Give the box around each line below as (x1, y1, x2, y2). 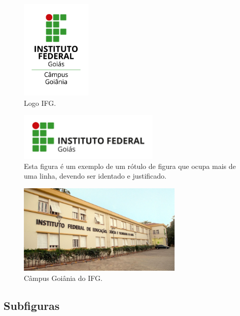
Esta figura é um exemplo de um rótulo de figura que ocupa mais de (24, 160, 236, 171)
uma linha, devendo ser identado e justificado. (24, 170, 166, 181)
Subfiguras (4, 297, 60, 313)
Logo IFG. (24, 97, 56, 108)
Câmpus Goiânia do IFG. (24, 272, 102, 283)
